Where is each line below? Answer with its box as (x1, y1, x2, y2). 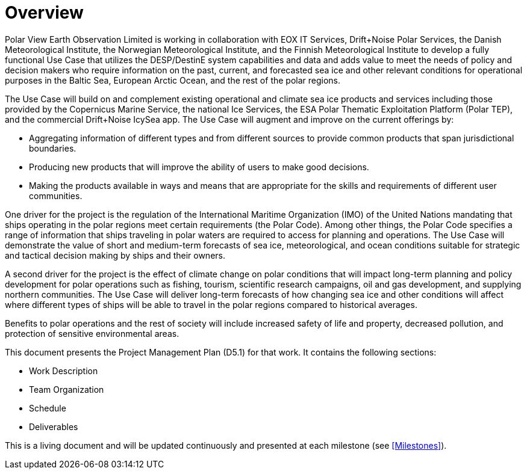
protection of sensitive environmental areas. (5, 328, 179, 339)
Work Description (29, 365, 98, 376)
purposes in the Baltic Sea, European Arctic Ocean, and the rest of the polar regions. (5, 75, 341, 85)
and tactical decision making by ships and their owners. (5, 250, 225, 260)
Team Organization (29, 384, 104, 395)
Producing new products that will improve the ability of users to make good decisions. (29, 161, 369, 172)
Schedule (29, 402, 66, 413)
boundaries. (29, 143, 76, 153)
